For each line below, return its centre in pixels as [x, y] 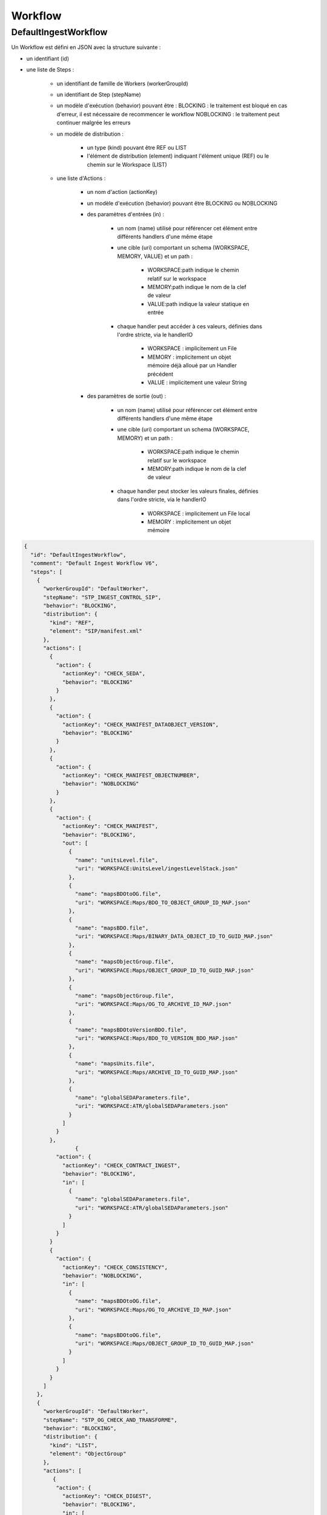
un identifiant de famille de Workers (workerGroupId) [123, 83]
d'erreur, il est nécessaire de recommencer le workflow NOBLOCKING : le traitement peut [168, 114]
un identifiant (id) [48, 58]
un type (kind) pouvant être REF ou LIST [137, 147]
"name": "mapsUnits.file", [115, 1064]
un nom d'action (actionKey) [122, 192]
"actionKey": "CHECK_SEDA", [104, 674]
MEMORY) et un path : [145, 438]
